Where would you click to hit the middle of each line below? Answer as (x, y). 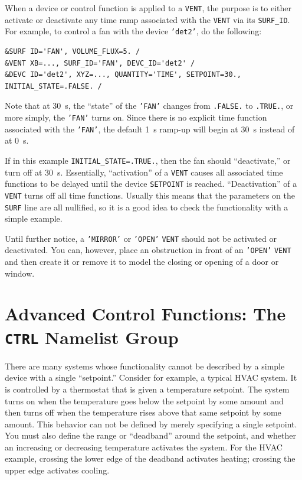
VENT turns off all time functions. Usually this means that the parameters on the (150, 195)
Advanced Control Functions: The (145, 314)
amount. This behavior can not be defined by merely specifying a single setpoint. (151, 424)
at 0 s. (17, 140)
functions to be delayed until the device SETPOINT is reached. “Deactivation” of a (151, 184)
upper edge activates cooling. (57, 470)
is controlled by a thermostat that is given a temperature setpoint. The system (147, 389)
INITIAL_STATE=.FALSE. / (53, 86)
